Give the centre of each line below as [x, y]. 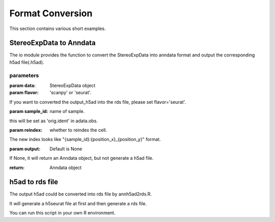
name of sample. [67, 112]
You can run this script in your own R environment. [62, 213]
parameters [24, 75]
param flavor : [24, 93]
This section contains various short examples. [58, 29]
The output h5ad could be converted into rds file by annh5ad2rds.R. [81, 194]
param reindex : [26, 130]
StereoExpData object [73, 85]
